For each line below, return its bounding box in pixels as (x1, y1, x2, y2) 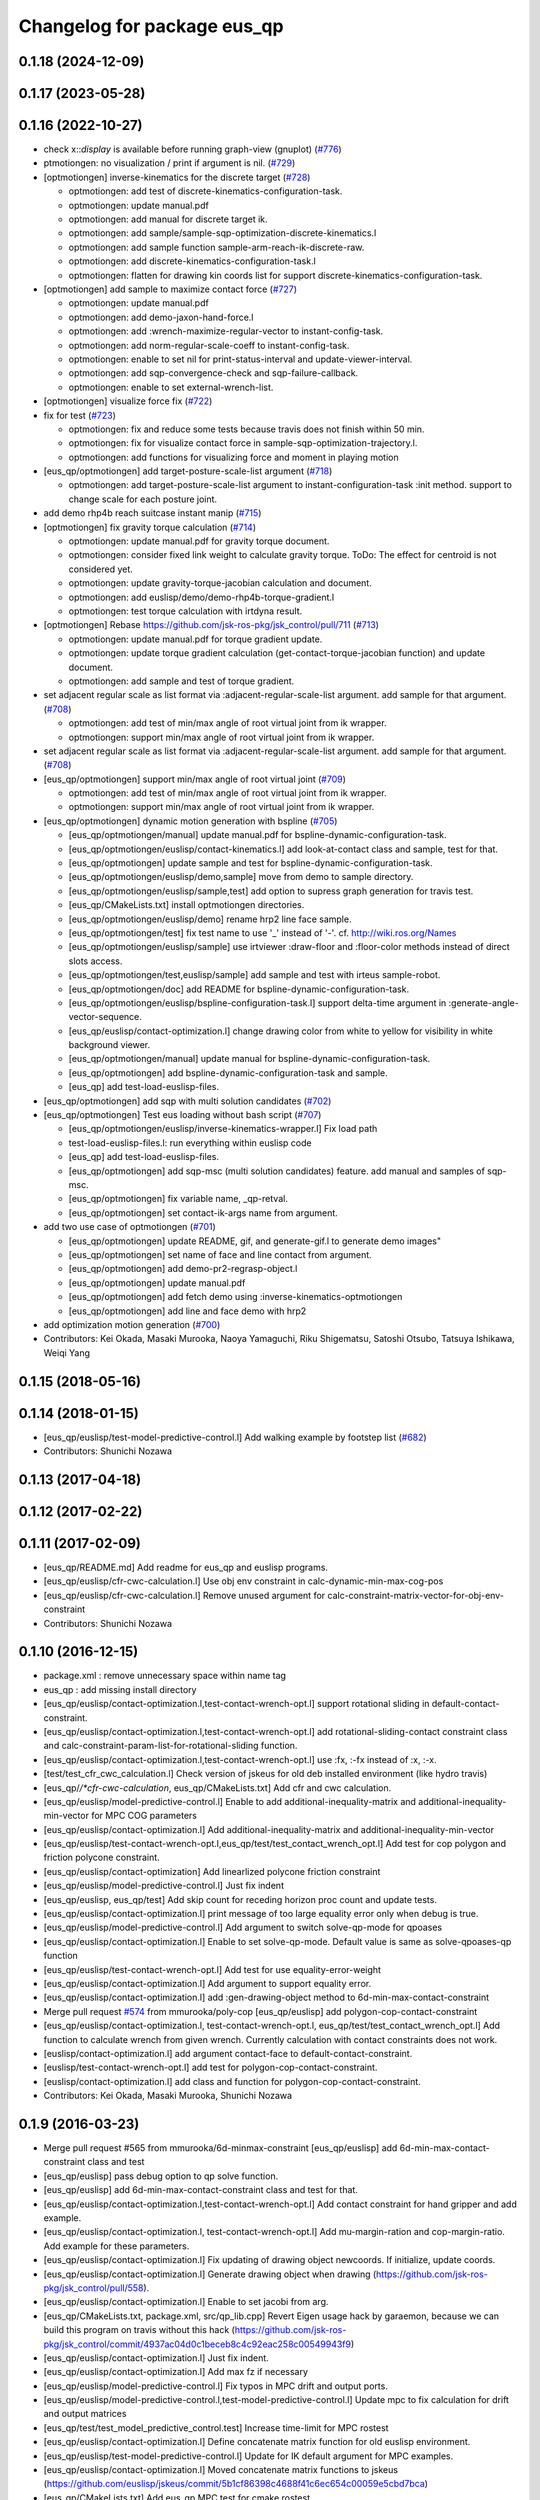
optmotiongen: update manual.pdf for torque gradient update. (68, 633, 323, 645)
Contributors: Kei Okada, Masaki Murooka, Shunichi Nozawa (43, 2090, 293, 2102)
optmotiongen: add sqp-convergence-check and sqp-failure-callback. (68, 367, 359, 379)
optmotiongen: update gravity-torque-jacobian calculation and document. (68, 577, 372, 589)
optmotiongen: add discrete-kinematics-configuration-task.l (68, 255, 317, 267)
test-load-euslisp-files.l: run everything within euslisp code (68, 1136, 312, 1149)
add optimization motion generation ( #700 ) (43, 1318, 221, 1330)
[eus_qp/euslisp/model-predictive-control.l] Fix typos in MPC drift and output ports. (43, 2380, 389, 2392)
